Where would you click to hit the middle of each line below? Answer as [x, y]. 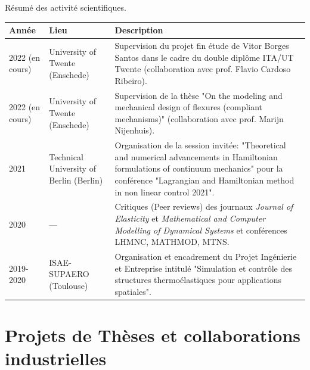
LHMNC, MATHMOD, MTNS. [172, 242]
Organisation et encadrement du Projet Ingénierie [206, 256]
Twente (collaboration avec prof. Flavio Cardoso [203, 69]
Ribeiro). [131, 80]
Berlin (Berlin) [76, 180]
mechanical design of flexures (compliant [189, 107]
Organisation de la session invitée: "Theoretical [200, 145]
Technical [66, 156]
